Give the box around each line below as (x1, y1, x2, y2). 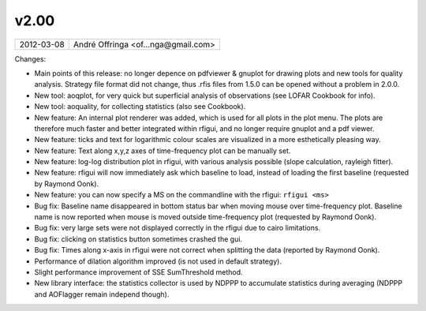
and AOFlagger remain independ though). (34, 289, 170, 299)
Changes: (14, 54, 47, 63)
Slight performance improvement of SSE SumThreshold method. (34, 267, 244, 276)
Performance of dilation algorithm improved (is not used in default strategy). (34, 257, 282, 266)
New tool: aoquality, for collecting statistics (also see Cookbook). (34, 102, 246, 111)
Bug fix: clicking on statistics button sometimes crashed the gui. (34, 234, 243, 244)
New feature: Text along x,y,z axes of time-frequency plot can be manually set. (34, 146, 291, 155)
